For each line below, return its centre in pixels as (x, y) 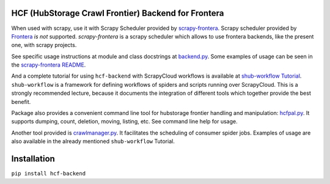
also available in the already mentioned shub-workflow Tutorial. (93, 141)
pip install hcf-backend (48, 174)
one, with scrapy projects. (44, 45)
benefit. (21, 101)
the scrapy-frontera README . (49, 65)
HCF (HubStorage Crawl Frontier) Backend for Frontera (118, 13)
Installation (33, 159)
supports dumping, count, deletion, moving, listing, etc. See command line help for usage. (124, 122)
